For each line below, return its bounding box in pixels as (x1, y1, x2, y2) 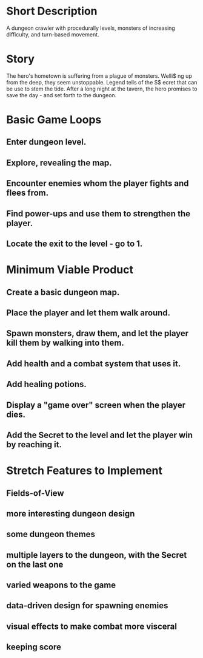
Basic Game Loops (6, 113, 102, 127)
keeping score (6, 642, 62, 653)
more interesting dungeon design (6, 509, 135, 519)
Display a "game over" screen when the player (6, 400, 186, 410)
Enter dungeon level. (6, 137, 87, 147)
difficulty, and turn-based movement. (6, 30, 99, 38)
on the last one (6, 559, 64, 569)
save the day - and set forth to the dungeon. (6, 91, 117, 98)
